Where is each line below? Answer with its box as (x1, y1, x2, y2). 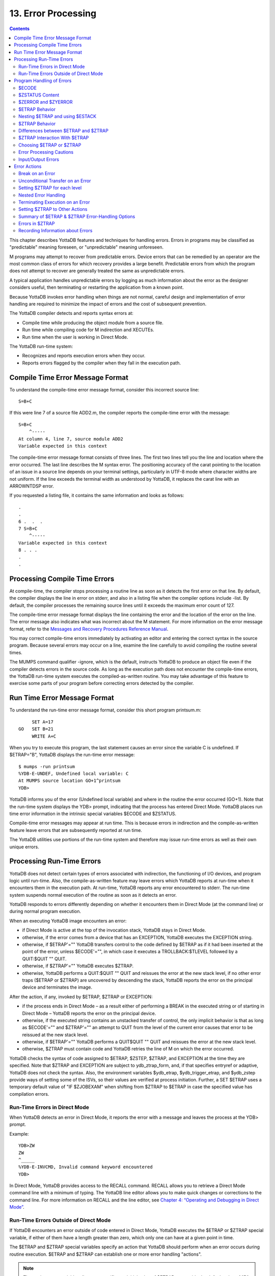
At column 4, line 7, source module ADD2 (18, 436, 123, 441)
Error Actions (14, 163, 42, 169)
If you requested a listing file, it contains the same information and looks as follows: (9, 493, 184, 499)
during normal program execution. (9, 909, 81, 915)
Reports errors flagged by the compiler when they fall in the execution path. (22, 360, 181, 366)
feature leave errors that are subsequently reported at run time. (9, 827, 143, 833)
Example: (9, 1131, 29, 1137)
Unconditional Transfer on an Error (18, 178, 91, 184)
